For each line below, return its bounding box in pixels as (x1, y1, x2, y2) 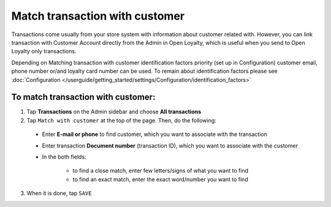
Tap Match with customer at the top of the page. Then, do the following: (26, 116, 217, 124)
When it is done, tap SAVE (26, 190, 92, 197)
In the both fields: (42, 153, 86, 160)
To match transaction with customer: (11, 92, 156, 102)
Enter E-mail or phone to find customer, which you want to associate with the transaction (42, 130, 268, 138)
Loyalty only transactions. (11, 48, 77, 55)
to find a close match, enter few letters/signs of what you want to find (72, 167, 248, 175)
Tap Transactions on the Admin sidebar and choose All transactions (26, 108, 202, 116)
